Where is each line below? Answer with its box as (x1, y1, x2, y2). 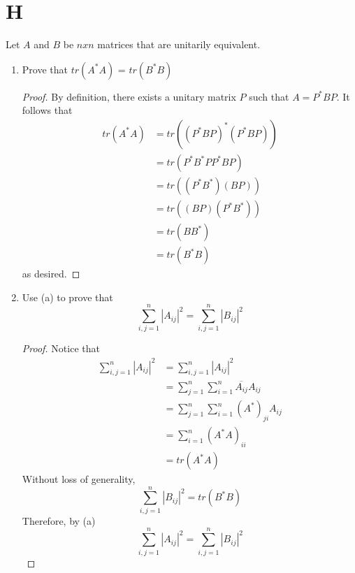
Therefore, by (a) (22, 513, 96, 528)
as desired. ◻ (22, 266, 80, 281)
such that (249, 89, 289, 103)
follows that (22, 103, 73, 117)
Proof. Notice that (22, 341, 100, 356)
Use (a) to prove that (22, 289, 113, 304)
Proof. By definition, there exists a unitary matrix (22, 89, 236, 103)
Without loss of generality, (22, 472, 136, 486)
